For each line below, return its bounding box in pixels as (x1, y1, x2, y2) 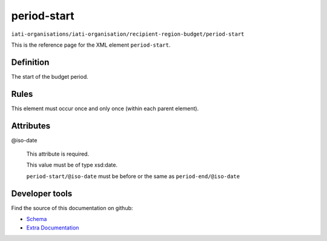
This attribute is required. (26, 150, 90, 157)
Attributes (11, 120, 51, 131)
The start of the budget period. (11, 73, 89, 80)
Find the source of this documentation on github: (11, 204, 133, 211)
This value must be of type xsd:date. (26, 161, 118, 169)
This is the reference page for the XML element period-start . (11, 41, 171, 48)
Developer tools (11, 188, 73, 199)
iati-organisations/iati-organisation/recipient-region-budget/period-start (11, 30, 245, 38)
